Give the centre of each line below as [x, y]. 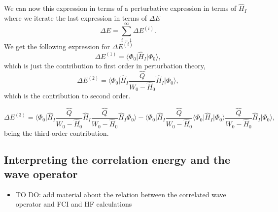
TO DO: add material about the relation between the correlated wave [121, 194]
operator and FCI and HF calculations [74, 204]
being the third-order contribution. [56, 133]
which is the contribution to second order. [67, 96]
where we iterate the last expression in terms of [76, 17]
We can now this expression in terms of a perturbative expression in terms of [120, 8]
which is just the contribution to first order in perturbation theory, [105, 65]
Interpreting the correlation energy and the [117, 159]
